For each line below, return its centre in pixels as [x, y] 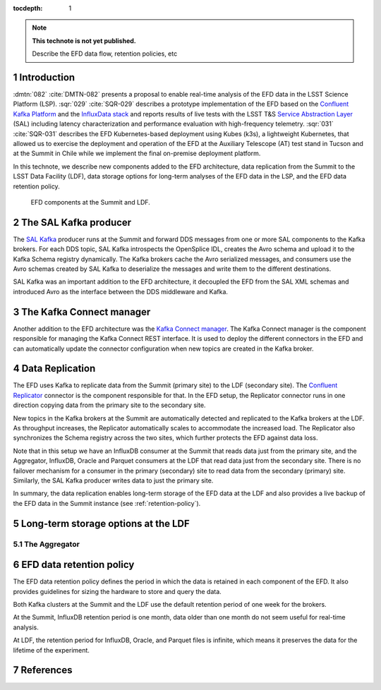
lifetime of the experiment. [51, 650]
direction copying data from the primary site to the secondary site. [109, 405]
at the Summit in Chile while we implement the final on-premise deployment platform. [137, 153]
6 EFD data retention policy [74, 565]
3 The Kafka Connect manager [82, 311]
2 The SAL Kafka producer [72, 222]
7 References [43, 670]
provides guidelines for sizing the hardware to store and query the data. [117, 591]
